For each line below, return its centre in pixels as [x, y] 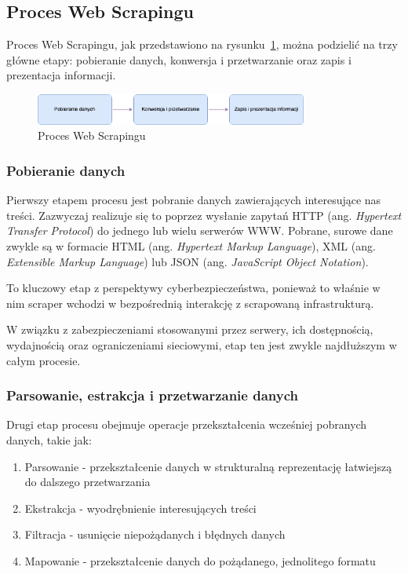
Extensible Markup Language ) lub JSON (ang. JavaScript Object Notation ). [188, 261]
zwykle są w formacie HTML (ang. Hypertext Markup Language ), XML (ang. [191, 245]
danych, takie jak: [49, 439]
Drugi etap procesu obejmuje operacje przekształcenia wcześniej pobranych [187, 424]
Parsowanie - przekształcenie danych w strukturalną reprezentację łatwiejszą [208, 466]
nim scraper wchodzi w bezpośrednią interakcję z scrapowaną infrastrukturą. [190, 303]
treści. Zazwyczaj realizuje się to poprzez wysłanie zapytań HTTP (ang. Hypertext [204, 215]
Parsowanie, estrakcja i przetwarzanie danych [152, 395]
